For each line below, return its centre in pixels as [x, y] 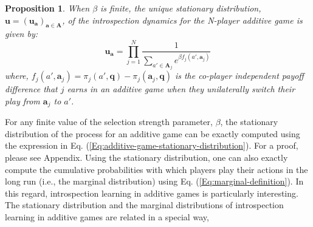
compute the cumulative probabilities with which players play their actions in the [156, 169]
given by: [22, 34]
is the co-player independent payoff [239, 76]
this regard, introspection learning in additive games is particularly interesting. [152, 193]
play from [22, 100]
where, [17, 76]
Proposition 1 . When [47, 8]
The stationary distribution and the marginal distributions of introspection [144, 205]
